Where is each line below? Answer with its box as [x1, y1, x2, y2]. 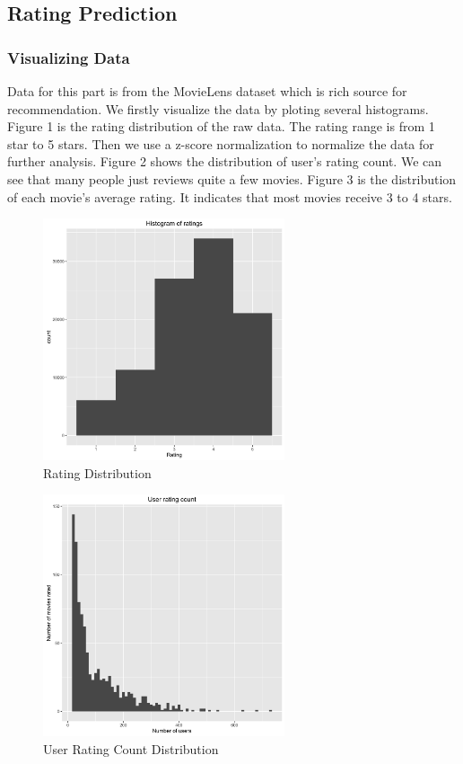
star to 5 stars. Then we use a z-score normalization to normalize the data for [7, 134, 434, 153]
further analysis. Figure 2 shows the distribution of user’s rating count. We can [7, 152, 442, 171]
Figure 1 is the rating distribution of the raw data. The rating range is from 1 [7, 117, 435, 136]
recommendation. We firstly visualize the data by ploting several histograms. [7, 99, 429, 118]
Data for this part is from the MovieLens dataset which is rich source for [7, 82, 407, 100]
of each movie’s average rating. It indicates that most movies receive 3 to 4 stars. [7, 187, 452, 206]
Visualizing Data [7, 46, 130, 68]
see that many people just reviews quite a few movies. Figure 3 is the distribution [7, 169, 457, 188]
